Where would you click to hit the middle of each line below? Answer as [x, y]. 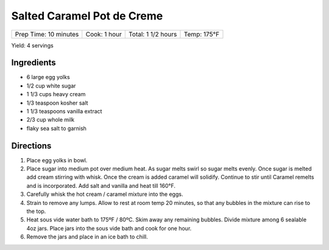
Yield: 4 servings [33, 45]
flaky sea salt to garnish [56, 128]
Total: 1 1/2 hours [153, 34]
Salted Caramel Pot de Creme [87, 16]
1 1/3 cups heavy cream [56, 94]
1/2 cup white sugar [51, 86]
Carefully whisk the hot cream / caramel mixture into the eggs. [105, 194]
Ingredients [34, 63]
